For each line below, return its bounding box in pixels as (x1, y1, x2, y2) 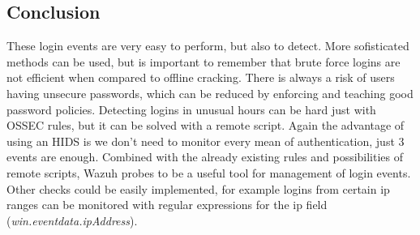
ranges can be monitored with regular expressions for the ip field (6, 196, 328, 213)
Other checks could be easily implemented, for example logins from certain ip (6, 180, 390, 197)
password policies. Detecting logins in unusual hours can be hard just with (6, 100, 376, 117)
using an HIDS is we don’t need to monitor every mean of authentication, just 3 (6, 132, 405, 149)
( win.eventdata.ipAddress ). (6, 211, 138, 229)
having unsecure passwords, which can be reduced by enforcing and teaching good (6, 84, 414, 101)
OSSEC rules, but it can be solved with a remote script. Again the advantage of (6, 117, 405, 134)
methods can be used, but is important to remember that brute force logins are (6, 53, 401, 70)
